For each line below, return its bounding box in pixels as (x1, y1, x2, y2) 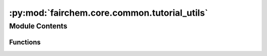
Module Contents (9, 22, 68, 30)
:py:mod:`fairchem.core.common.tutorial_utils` (9, 7, 208, 18)
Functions (9, 38, 41, 46)
